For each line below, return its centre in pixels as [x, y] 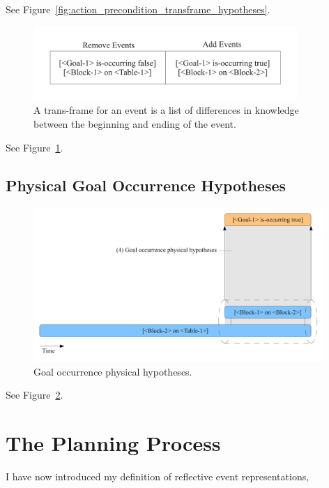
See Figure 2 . [35, 395]
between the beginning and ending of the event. [135, 124]
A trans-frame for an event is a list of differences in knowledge [166, 110]
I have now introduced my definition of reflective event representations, [158, 476]
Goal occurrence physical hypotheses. [113, 371]
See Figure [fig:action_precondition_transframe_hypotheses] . [138, 9]
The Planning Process [113, 443]
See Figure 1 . [35, 147]
